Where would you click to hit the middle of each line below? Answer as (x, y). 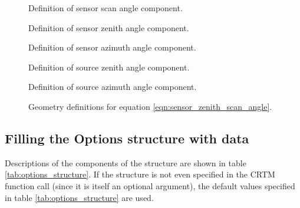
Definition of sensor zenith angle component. (109, 27)
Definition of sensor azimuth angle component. (112, 47)
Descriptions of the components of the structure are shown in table (126, 162)
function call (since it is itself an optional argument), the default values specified (150, 185)
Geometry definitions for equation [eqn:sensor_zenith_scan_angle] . (150, 106)
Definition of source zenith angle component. (109, 67)
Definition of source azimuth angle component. (113, 87)
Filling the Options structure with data (127, 138)
